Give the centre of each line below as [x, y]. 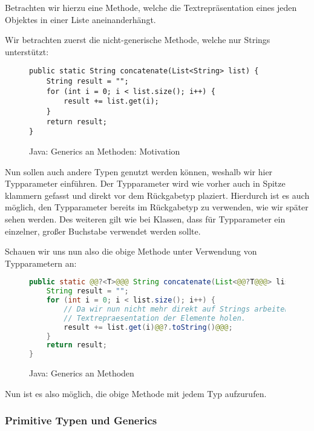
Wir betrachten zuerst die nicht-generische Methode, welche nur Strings [138, 40]
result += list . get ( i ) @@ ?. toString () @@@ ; [148, 327]
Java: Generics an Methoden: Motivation [105, 151]
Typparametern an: [41, 263]
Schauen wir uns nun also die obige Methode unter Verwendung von [131, 251]
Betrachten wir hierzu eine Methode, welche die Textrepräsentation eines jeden [151, 7]
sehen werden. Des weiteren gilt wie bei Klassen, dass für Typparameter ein [145, 219]
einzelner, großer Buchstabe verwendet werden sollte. [103, 231]
